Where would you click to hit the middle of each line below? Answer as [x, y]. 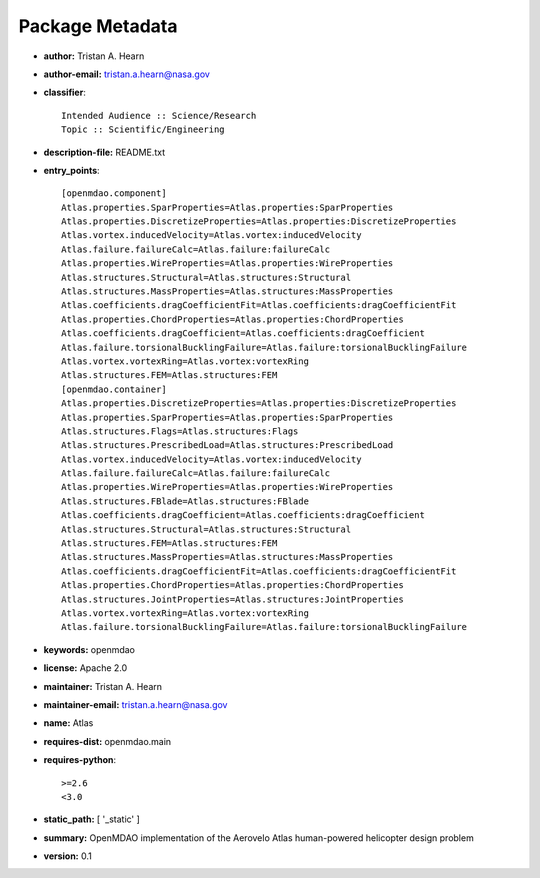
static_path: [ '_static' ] [91, 819]
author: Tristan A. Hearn [94, 56]
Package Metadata [98, 26]
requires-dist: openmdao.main [107, 741]
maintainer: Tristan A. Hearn [103, 686]
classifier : [65, 92]
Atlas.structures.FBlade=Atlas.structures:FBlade [185, 501]
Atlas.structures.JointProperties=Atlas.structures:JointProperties [232, 599]
